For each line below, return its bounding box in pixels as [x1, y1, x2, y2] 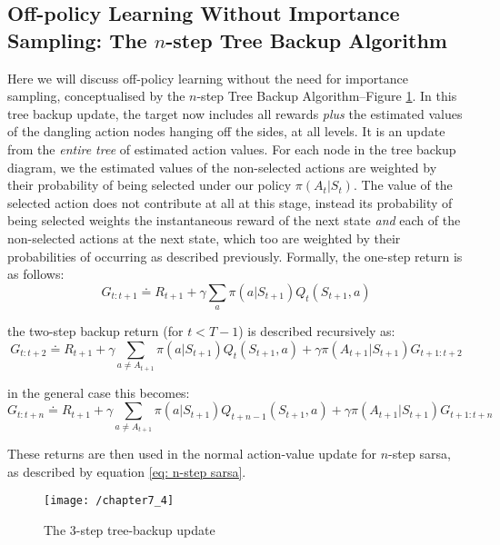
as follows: [7, 264, 65, 283]
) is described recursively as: [238, 322, 395, 341]
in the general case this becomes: [7, 382, 190, 401]
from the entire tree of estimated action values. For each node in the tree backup [7, 139, 456, 158]
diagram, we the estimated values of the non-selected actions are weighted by [7, 157, 437, 176]
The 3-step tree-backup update [44, 520, 215, 540]
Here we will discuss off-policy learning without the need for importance [7, 68, 408, 87]
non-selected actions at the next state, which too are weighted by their [7, 228, 401, 247]
